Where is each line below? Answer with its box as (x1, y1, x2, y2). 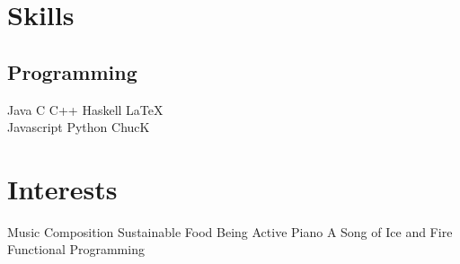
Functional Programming (7, 240, 145, 259)
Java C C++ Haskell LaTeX (7, 100, 164, 119)
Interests (7, 170, 118, 207)
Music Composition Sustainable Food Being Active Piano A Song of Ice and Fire (7, 222, 453, 241)
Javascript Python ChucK (7, 118, 150, 136)
